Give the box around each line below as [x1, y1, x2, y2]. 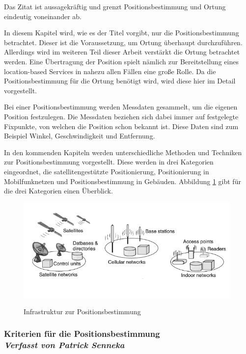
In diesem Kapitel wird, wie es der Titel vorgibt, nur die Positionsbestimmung [4, 27, 239, 38]
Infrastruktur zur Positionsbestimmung [24, 306, 141, 317]
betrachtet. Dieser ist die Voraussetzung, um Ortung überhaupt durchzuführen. [4, 37, 243, 47]
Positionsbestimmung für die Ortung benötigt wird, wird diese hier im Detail [4, 76, 236, 86]
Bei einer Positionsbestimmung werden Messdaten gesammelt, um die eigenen [4, 102, 238, 112]
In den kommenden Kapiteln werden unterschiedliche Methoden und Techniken [4, 147, 242, 157]
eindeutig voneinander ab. [4, 11, 82, 21]
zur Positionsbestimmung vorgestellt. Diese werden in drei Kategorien [4, 157, 214, 167]
